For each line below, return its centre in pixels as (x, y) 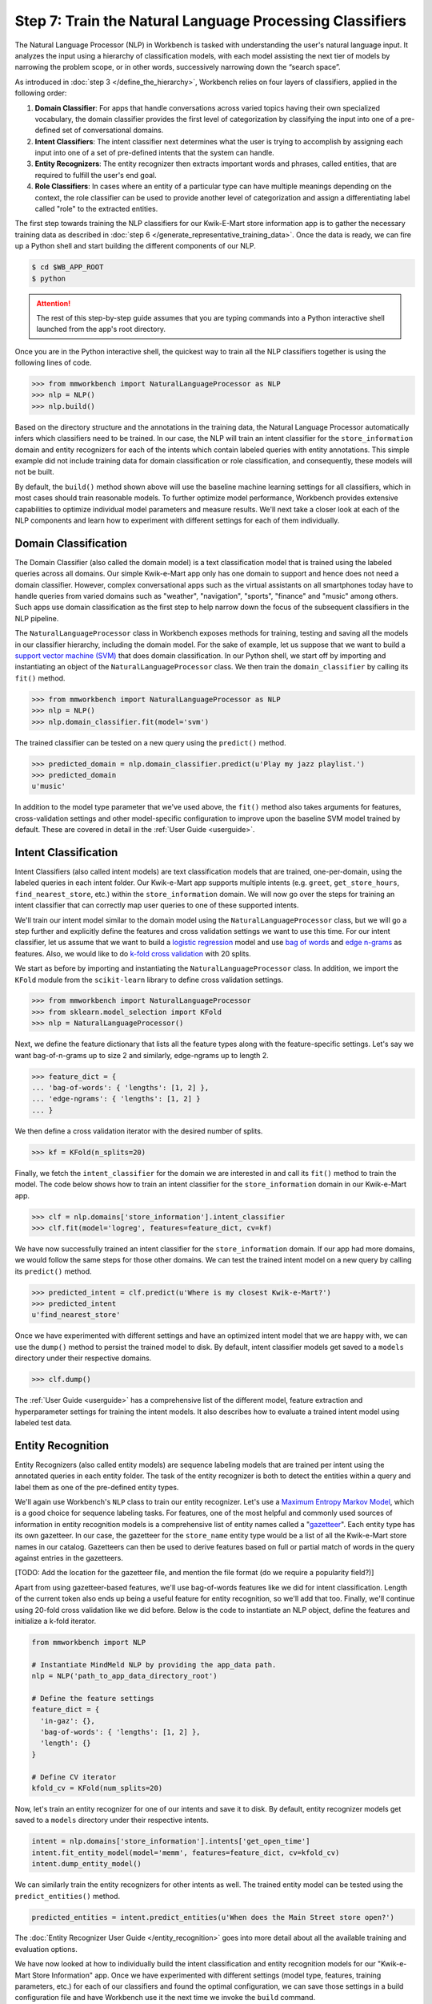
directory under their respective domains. (83, 1358)
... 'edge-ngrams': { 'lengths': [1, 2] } (116, 1099)
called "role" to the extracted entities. (96, 209)
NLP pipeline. (37, 618)
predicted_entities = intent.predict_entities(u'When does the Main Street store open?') (213, 1917)
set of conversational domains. (113, 130)
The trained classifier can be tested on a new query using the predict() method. (151, 742)
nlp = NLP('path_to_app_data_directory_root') (124, 1676)
